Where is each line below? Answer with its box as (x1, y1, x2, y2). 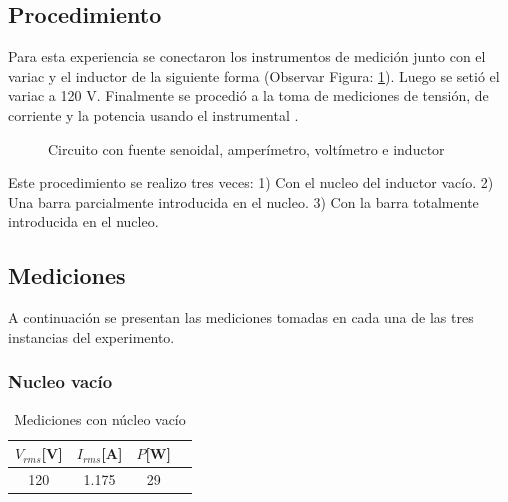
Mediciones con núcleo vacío (14, 408, 186, 429)
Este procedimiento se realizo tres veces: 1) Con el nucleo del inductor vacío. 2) (8, 172, 494, 193)
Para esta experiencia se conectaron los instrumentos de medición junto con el (8, 46, 486, 67)
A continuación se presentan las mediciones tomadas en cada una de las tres (8, 307, 474, 328)
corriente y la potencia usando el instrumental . (8, 104, 299, 125)
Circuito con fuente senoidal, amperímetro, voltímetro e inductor (48, 138, 445, 159)
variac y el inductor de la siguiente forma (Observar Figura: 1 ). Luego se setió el (8, 65, 500, 86)
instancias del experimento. (8, 326, 175, 347)
